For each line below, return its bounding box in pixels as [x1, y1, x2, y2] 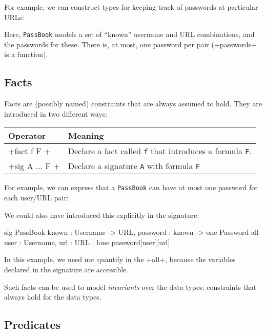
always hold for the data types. [4, 291, 101, 302]
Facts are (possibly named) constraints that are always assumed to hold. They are [4, 98, 262, 109]
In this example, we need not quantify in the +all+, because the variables [4, 254, 236, 265]
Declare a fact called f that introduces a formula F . [68, 145, 252, 157]
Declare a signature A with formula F [68, 160, 200, 172]
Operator [8, 129, 46, 142]
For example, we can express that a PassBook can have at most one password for [4, 182, 258, 193]
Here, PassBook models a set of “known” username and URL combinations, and [4, 29, 255, 40]
